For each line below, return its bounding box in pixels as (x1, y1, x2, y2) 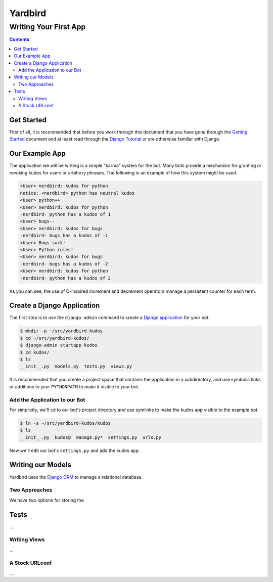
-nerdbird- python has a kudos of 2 (20, 275, 111, 281)
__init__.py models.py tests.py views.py (20, 364, 132, 369)
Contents (9, 36, 30, 42)
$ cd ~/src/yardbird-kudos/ (20, 335, 89, 341)
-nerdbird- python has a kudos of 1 (20, 211, 111, 217)
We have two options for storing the (9, 497, 84, 503)
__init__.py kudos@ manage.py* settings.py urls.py (20, 434, 162, 440)
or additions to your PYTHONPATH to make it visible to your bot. (9, 383, 140, 389)
